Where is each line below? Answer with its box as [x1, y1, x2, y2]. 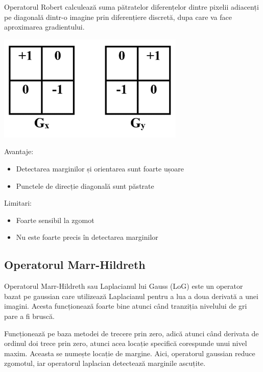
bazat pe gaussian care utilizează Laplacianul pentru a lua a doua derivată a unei [4, 290, 258, 301]
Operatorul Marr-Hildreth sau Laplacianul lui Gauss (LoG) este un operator [4, 281, 243, 291]
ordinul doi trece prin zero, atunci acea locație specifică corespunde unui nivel [4, 338, 247, 349]
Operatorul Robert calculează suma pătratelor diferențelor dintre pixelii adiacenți [4, 2, 259, 12]
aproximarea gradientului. [4, 21, 85, 32]
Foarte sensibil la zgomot [16, 214, 94, 225]
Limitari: [4, 197, 32, 208]
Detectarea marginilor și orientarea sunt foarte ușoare [16, 163, 184, 173]
